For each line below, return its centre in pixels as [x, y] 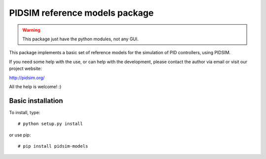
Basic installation [36, 101]
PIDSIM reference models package [81, 13]
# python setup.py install [50, 124]
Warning [31, 30]
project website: [25, 68]
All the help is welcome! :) [35, 87]
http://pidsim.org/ [27, 78]
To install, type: [25, 112]
